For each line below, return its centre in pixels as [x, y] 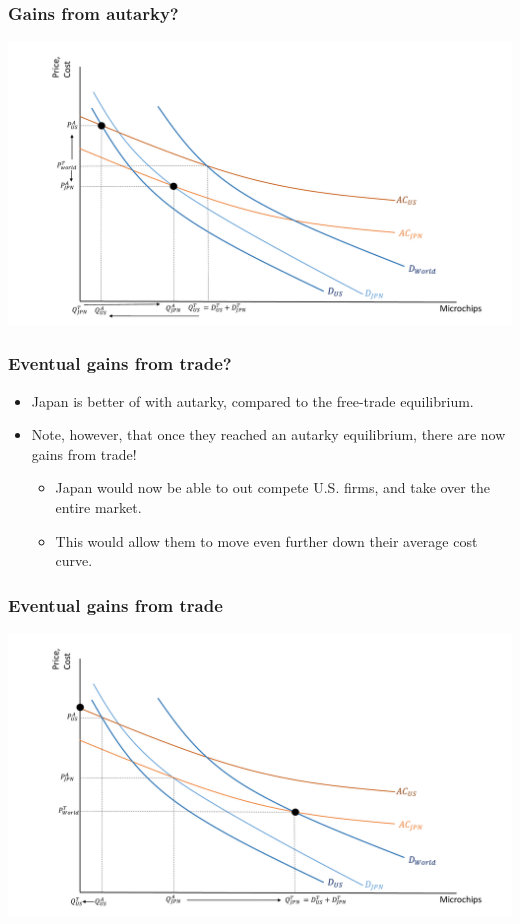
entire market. [98, 506]
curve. [74, 560]
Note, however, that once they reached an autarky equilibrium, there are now [268, 434]
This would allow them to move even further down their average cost [266, 540]
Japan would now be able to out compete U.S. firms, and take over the [272, 487]
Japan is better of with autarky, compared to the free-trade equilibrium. [252, 400]
